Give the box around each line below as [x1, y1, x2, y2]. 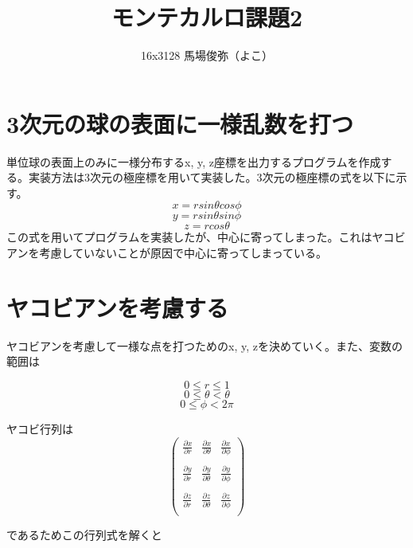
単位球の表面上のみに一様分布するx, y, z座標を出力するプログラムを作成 [6, 153, 381, 170]
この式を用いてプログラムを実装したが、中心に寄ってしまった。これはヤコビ [6, 229, 406, 245]
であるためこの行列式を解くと [6, 526, 162, 543]
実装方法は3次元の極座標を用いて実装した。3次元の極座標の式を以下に [28, 169, 396, 186]
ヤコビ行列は [6, 420, 73, 436]
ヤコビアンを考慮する [6, 291, 228, 323]
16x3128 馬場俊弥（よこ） [140, 47, 274, 64]
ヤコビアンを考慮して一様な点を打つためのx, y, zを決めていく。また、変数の [6, 337, 403, 354]
